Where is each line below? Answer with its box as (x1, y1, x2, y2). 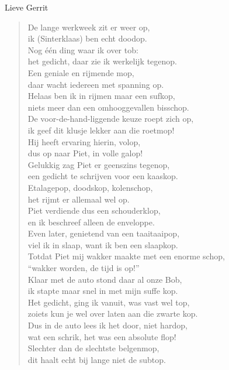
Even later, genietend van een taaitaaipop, (27, 227, 180, 239)
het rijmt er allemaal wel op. (27, 193, 130, 205)
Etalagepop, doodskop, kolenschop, (27, 181, 153, 193)
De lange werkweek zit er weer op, (27, 20, 150, 33)
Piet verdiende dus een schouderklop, (27, 204, 161, 217)
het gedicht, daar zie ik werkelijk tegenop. (27, 55, 177, 67)
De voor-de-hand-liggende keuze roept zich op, (27, 112, 194, 125)
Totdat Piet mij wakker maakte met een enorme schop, (27, 250, 225, 262)
